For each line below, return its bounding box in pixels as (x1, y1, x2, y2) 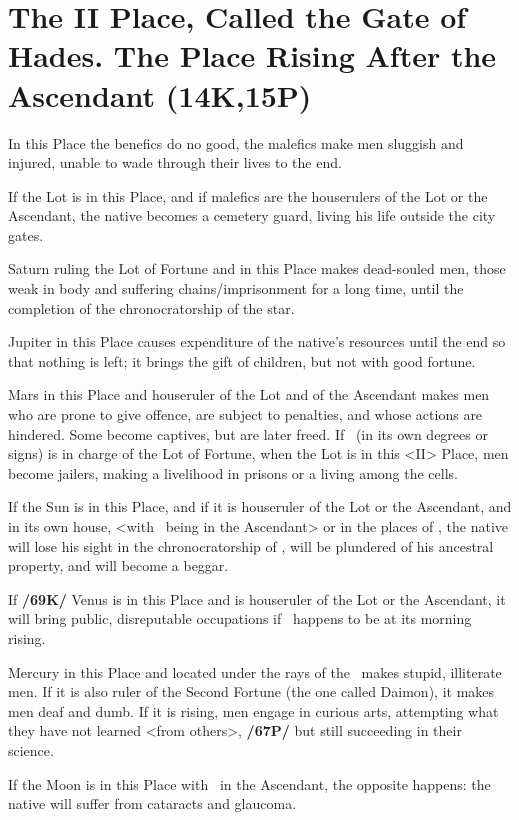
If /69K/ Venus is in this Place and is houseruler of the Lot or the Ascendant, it (8, 588, 506, 609)
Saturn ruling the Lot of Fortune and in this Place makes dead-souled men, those (8, 258, 506, 279)
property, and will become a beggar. (8, 555, 229, 576)
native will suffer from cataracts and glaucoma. (8, 793, 297, 814)
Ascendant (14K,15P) (8, 74, 312, 115)
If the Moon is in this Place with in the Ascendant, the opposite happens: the (8, 773, 491, 794)
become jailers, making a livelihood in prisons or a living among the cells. (8, 462, 458, 483)
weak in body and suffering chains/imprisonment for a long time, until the (8, 278, 464, 299)
